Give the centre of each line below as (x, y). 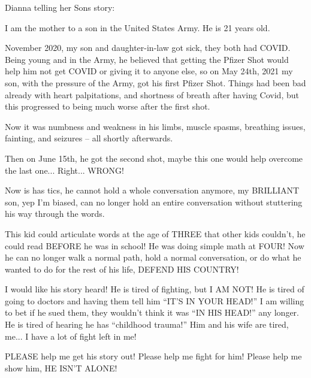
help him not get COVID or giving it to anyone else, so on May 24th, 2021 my (149, 71)
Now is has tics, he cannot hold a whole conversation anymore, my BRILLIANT (152, 190)
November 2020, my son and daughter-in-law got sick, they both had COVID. (148, 48)
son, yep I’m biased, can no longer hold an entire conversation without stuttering (154, 202)
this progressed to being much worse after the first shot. (108, 106)
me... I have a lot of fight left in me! (71, 336)
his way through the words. (55, 214)
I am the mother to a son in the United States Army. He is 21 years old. (138, 27)
